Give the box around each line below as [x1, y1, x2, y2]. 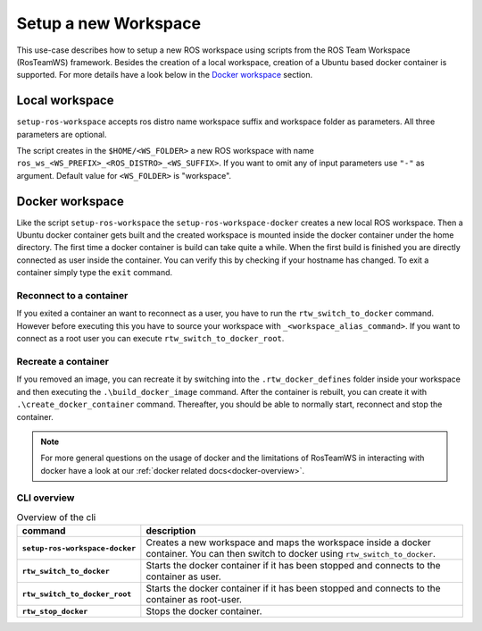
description [145, 525, 196, 537]
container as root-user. [145, 593, 243, 606]
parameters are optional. [16, 129, 107, 139]
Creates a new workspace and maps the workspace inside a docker [145, 536, 432, 549]
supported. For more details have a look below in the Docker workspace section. [16, 70, 313, 80]
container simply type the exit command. [16, 267, 173, 278]
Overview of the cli [16, 511, 96, 523]
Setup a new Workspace [16, 13, 201, 33]
